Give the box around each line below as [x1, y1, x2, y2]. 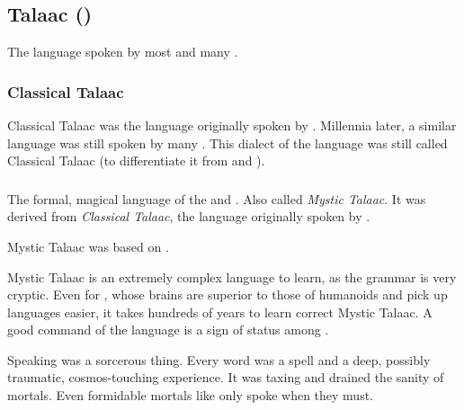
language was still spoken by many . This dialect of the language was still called [7, 133, 448, 152]
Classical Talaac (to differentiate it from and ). [7, 151, 265, 170]
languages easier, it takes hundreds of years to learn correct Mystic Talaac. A [7, 302, 433, 321]
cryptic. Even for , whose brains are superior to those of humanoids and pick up [7, 285, 448, 304]
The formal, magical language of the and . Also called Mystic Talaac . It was [7, 189, 426, 208]
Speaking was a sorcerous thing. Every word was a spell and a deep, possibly [7, 350, 431, 369]
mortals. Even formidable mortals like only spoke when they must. [7, 386, 374, 405]
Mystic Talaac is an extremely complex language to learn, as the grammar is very [7, 267, 457, 286]
